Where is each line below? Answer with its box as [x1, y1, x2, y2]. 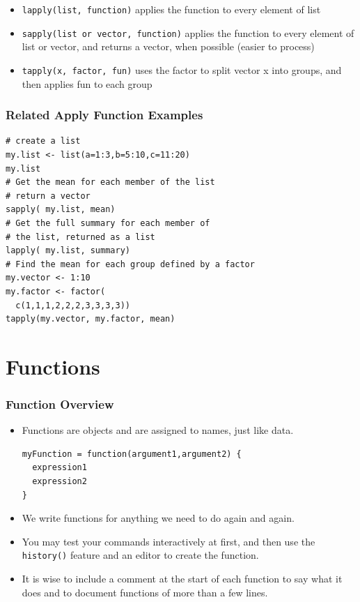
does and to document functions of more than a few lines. [22, 585, 268, 599]
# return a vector [6, 190, 91, 201]
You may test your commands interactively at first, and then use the [22, 534, 315, 548]
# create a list [6, 136, 81, 146]
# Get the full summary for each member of [6, 218, 210, 228]
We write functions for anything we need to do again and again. [22, 511, 295, 525]
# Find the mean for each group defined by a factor [6, 259, 255, 269]
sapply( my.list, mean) [6, 204, 116, 215]
